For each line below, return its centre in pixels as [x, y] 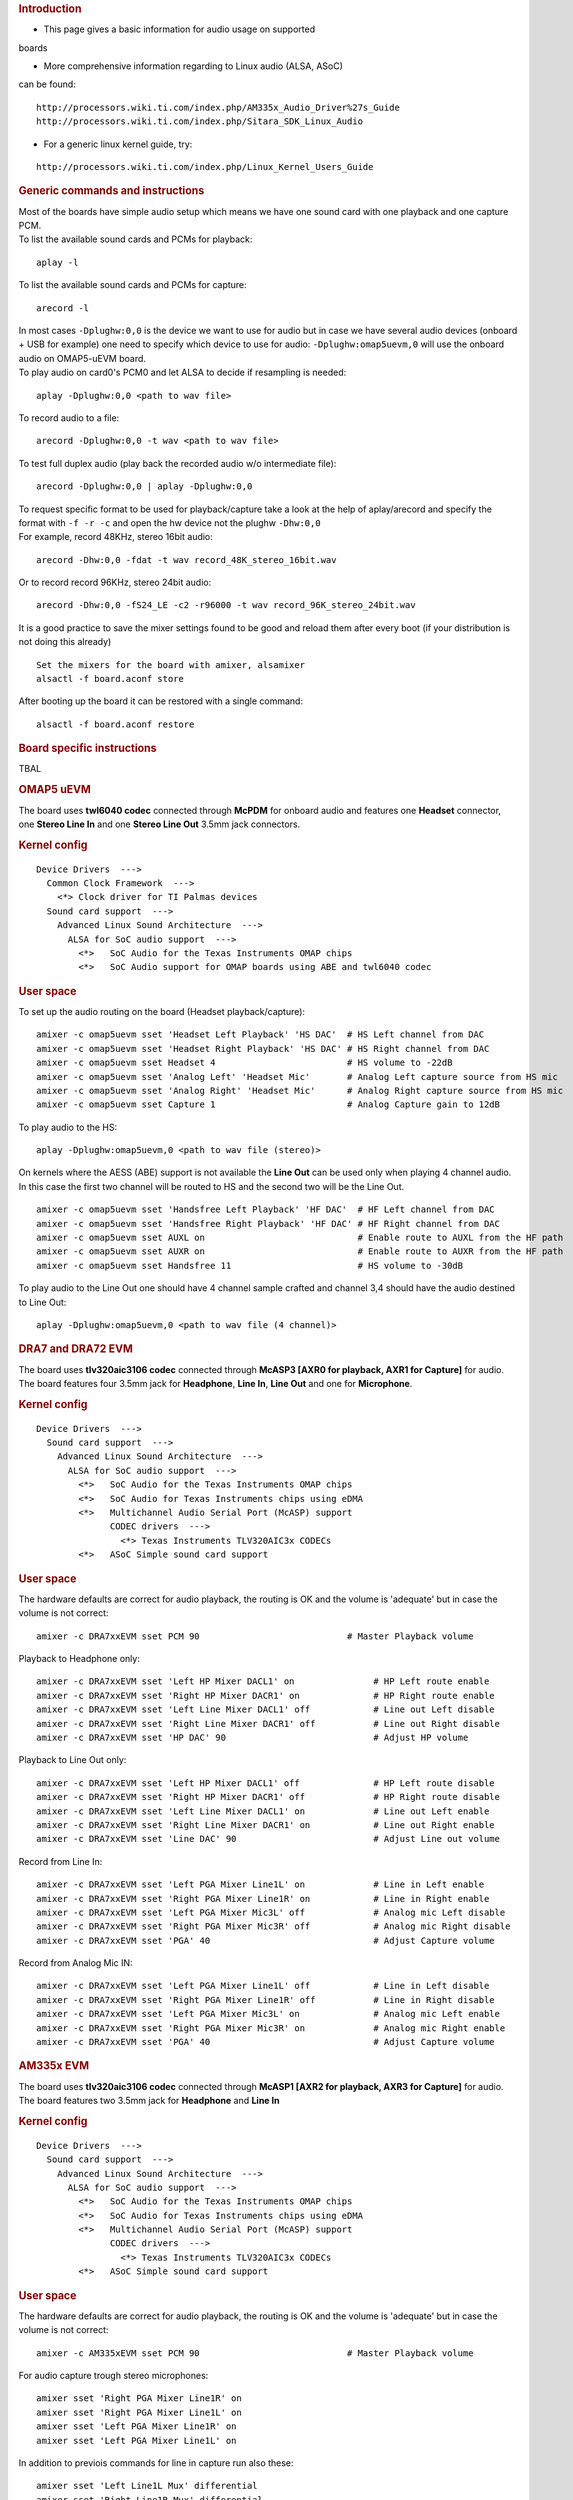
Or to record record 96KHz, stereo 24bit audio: [115, 582]
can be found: [47, 84]
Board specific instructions [87, 748]
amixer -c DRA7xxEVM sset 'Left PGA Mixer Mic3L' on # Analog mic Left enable [268, 2014]
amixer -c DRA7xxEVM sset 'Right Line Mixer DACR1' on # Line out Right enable [265, 1824]
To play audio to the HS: [68, 1127]
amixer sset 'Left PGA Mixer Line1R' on [136, 2426]
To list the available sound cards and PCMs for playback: [135, 239]
